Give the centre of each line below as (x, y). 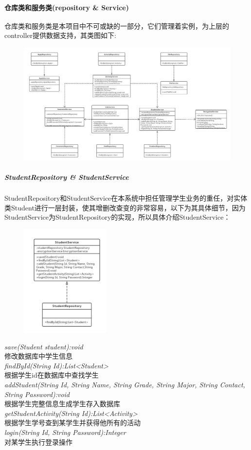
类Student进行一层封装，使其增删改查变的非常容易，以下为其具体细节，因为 (125, 207)
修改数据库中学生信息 (38, 356)
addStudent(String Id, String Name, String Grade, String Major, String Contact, (125, 384)
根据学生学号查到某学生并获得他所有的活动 (72, 423)
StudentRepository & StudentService (67, 177)
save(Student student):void (44, 346)
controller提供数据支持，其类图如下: (60, 35)
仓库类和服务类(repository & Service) (67, 7)
